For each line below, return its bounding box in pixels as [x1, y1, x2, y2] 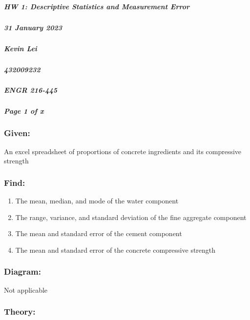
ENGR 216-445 [4, 85, 57, 95]
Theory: [4, 305, 36, 318]
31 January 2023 [4, 22, 62, 32]
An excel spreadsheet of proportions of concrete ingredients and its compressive [4, 146, 242, 156]
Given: [4, 127, 30, 139]
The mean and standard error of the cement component [15, 228, 182, 239]
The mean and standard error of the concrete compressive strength [15, 244, 216, 255]
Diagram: [4, 265, 41, 278]
